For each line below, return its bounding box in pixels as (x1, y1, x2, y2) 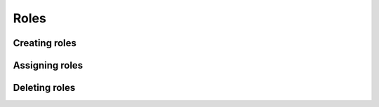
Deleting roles (13, 82, 76, 94)
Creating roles (13, 37, 77, 49)
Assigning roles (13, 59, 84, 71)
